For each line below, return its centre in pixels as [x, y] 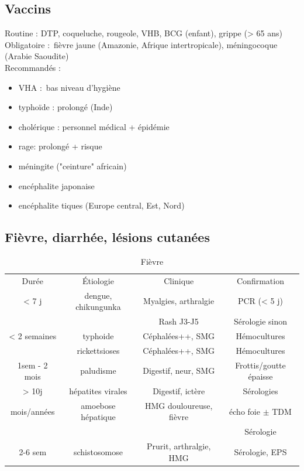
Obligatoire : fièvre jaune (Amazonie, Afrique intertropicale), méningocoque [141, 44]
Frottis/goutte [260, 365]
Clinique [179, 280]
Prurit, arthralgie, [179, 446]
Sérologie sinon [260, 321]
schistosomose [98, 451]
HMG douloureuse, [179, 405]
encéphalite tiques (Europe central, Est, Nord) [101, 205]
